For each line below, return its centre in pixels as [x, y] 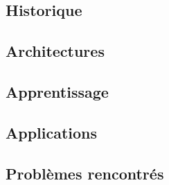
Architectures [55, 51]
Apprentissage [57, 91]
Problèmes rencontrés [85, 173]
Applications [52, 132]
